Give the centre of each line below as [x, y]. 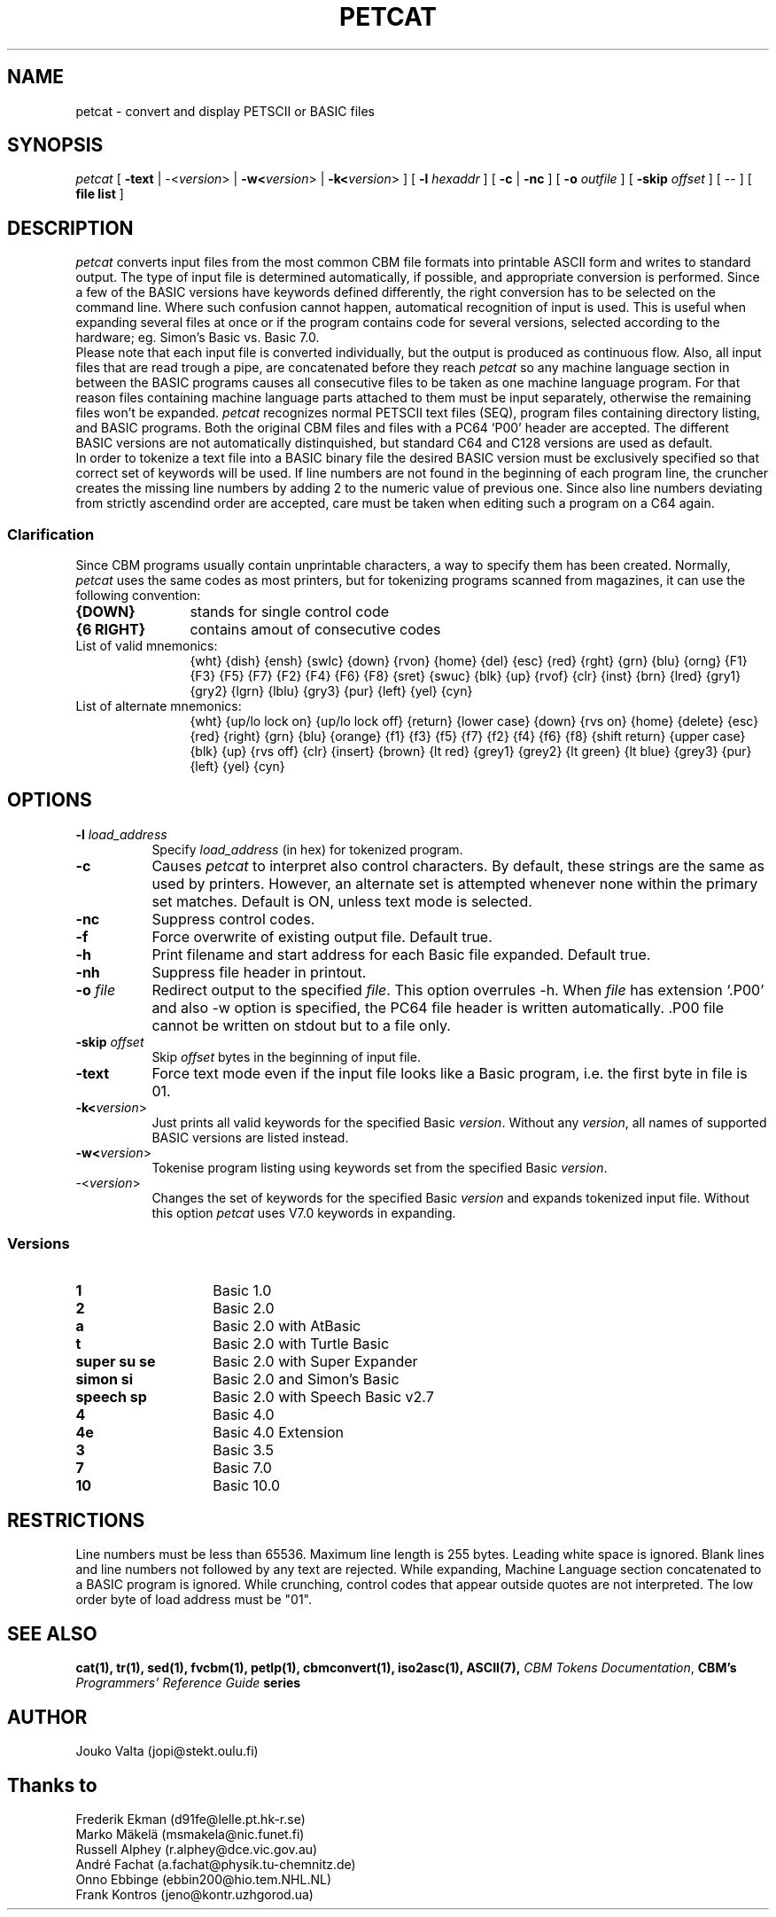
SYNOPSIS [55, 145]
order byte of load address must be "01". [194, 1600]
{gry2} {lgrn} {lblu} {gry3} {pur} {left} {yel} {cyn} [331, 691]
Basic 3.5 [243, 1449]
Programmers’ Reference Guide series [188, 1683]
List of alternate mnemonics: [159, 706]
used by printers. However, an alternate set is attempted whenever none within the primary [455, 883]
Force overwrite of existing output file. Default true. [322, 936]
